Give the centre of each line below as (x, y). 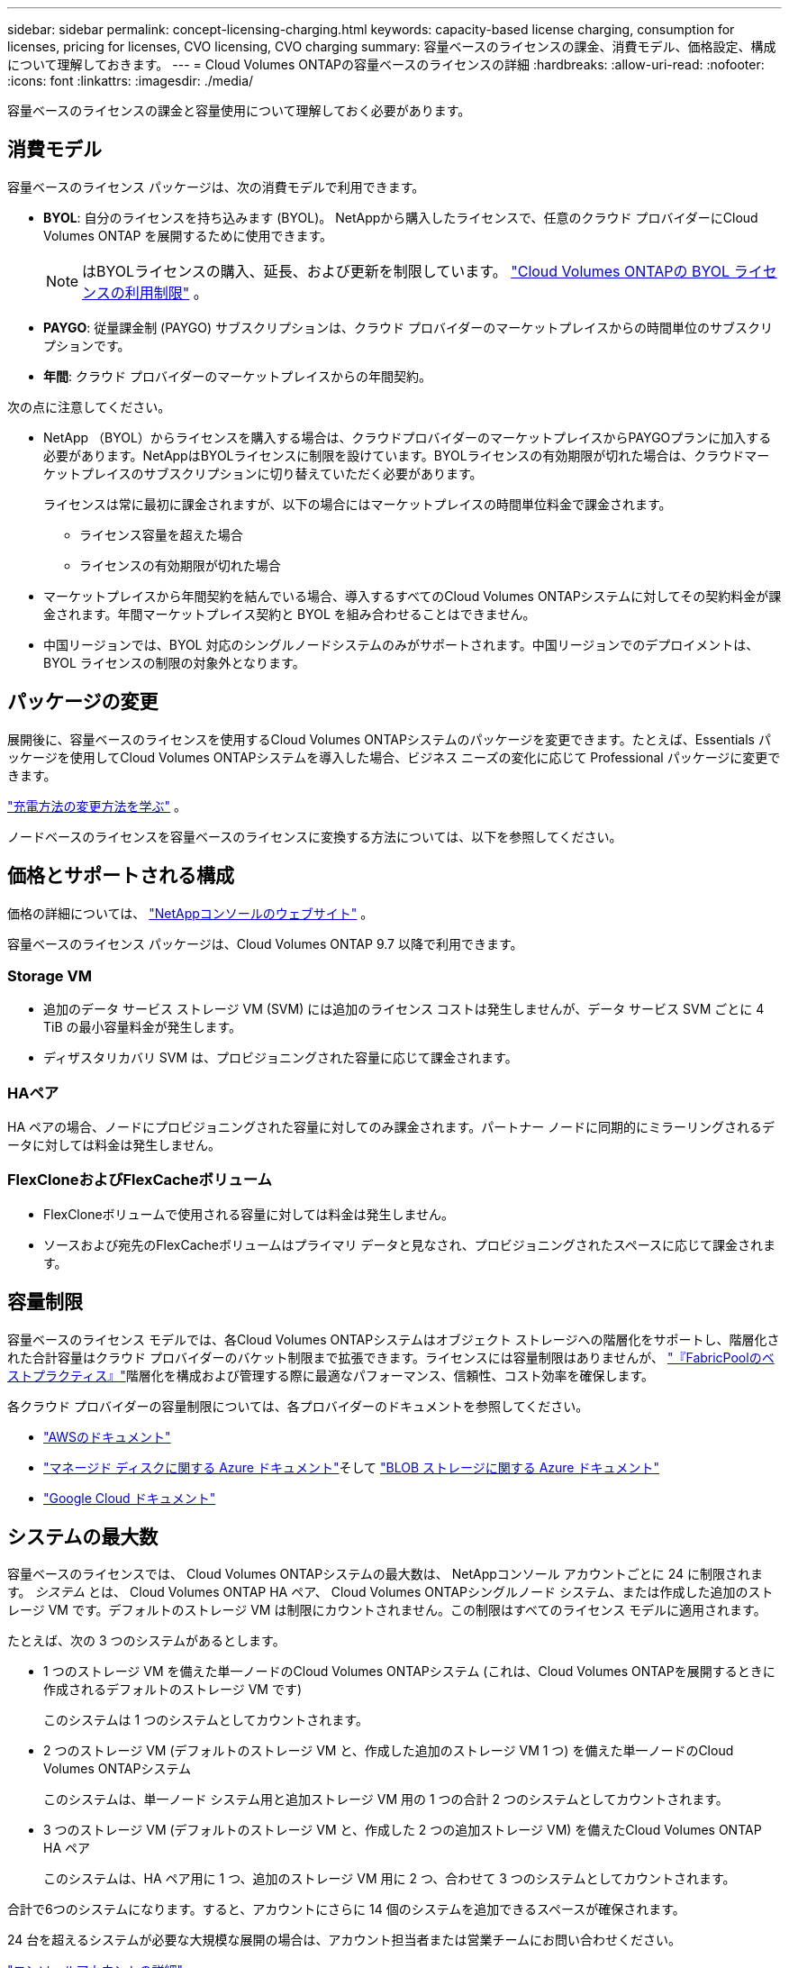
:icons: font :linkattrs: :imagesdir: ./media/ (131, 81)
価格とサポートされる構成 (121, 876)
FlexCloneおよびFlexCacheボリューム (140, 1180)
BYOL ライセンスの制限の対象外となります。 (174, 662)
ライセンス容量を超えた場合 (161, 534)
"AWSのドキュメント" (107, 1436)
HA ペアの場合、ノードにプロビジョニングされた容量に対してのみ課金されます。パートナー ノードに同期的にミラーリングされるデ (391, 1127)
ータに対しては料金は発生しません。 (114, 1145)
